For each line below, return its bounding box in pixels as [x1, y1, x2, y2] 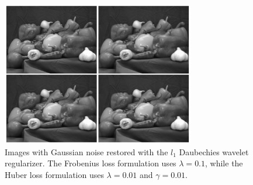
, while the [205, 157, 243, 169]
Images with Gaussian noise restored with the [5, 145, 168, 158]
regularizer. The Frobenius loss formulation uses [5, 157, 176, 169]
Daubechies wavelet [179, 145, 249, 158]
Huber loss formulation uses [5, 168, 104, 180]
